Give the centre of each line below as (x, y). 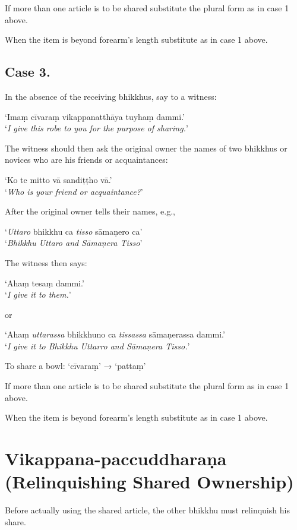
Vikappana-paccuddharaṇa (116, 458)
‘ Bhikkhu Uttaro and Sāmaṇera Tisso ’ (74, 243)
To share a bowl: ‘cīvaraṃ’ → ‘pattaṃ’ (75, 366)
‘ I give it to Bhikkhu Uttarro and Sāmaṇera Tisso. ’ (97, 346)
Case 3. (28, 72)
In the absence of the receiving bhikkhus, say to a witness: (111, 96)
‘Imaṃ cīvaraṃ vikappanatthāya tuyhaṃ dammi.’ (95, 116)
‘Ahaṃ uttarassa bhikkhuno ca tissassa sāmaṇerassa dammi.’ (115, 334)
